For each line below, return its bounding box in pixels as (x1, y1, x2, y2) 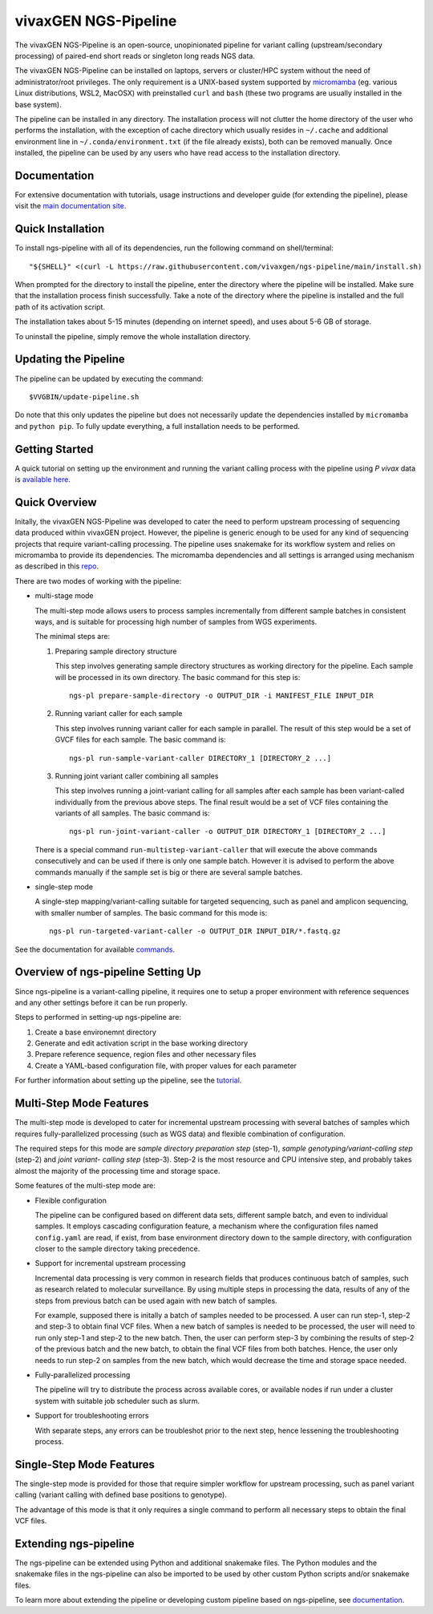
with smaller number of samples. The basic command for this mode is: (34, 908, 268, 917)
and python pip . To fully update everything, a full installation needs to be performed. (14, 421, 301, 431)
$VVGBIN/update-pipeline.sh (29, 392, 140, 401)
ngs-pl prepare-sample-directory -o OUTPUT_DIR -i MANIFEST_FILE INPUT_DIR (69, 690, 374, 700)
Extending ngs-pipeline (14, 1536, 136, 1551)
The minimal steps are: (34, 632, 111, 641)
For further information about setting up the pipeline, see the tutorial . (14, 1075, 242, 1086)
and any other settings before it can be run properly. (14, 997, 188, 1007)
